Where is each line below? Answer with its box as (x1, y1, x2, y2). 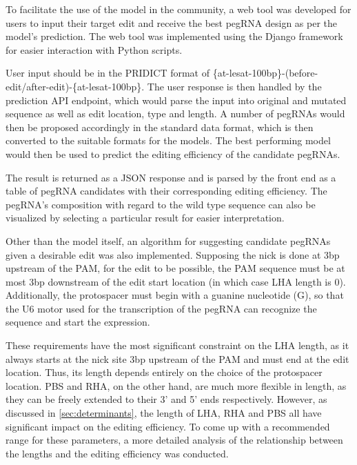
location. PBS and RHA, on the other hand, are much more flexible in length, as (6, 378, 347, 393)
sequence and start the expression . (6, 315, 150, 329)
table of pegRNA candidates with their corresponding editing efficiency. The (6, 184, 327, 198)
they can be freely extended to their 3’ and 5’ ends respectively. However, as (6, 392, 327, 406)
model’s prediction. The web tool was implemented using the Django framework (6, 29, 343, 43)
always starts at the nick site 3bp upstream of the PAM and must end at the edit (6, 351, 349, 366)
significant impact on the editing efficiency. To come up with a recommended (6, 419, 330, 433)
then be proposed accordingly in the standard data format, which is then (6, 119, 314, 134)
